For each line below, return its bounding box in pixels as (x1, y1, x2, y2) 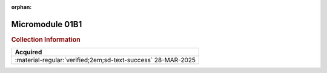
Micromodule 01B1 (11, 19, 82, 30)
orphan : (11, 4, 32, 10)
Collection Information (11, 35, 81, 43)
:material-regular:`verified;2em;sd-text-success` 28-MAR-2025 (15, 56, 196, 65)
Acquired (15, 48, 42, 57)
